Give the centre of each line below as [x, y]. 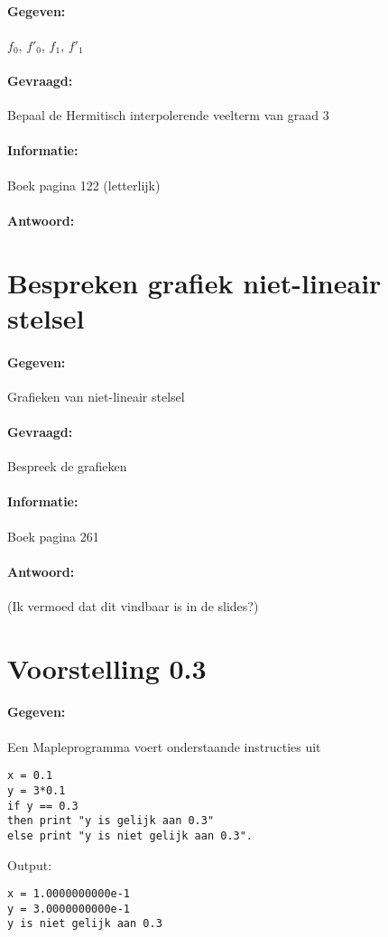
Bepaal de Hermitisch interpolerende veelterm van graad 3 [168, 115]
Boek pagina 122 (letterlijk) [84, 185]
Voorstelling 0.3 [107, 668]
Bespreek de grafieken [67, 466]
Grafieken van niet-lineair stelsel [96, 396]
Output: [30, 864]
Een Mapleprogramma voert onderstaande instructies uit [164, 746]
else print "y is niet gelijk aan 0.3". [130, 835]
